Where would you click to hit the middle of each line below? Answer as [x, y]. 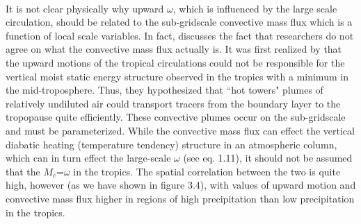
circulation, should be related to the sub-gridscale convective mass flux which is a [179, 22]
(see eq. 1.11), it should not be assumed [268, 158]
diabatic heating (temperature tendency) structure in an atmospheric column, [171, 144]
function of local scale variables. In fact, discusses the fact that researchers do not [180, 35]
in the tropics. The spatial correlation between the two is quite [207, 171]
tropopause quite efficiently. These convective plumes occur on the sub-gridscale [176, 117]
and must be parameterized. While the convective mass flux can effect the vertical [180, 130]
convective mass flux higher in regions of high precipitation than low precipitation [180, 198]
